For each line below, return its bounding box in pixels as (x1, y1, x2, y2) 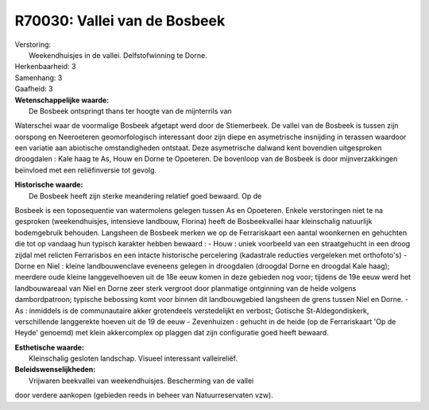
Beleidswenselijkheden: (14, 365, 96, 374)
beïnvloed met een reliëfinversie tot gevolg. (14, 165, 157, 175)
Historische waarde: (14, 180, 83, 190)
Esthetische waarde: (14, 342, 85, 352)
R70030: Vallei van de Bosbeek (14, 12, 226, 29)
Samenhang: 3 (14, 72, 63, 83)
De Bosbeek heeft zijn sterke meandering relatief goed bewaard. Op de (29, 191, 262, 200)
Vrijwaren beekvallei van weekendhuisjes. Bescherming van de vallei (29, 376, 254, 385)
